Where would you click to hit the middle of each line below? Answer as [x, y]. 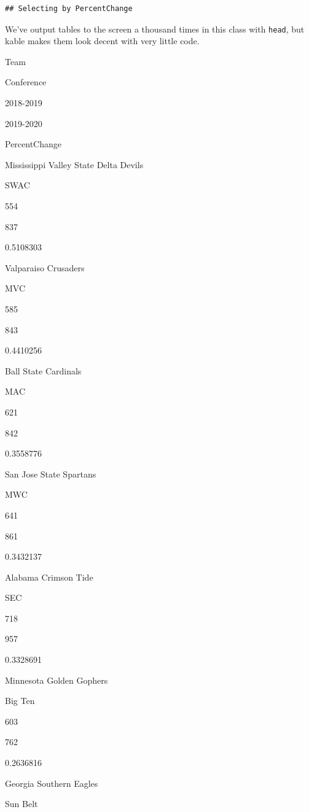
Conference [26, 82]
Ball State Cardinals [43, 370]
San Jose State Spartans [51, 474]
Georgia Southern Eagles [52, 783]
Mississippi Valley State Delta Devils [74, 164]
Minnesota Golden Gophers [57, 680]
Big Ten [20, 701]
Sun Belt [22, 804]
